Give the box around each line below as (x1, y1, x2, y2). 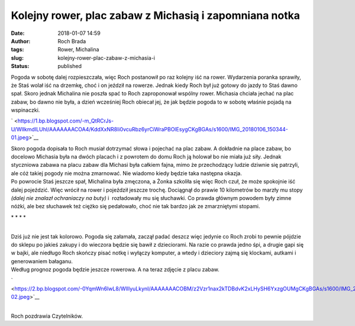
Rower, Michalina (57, 46, 99, 53)
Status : (11, 63, 30, 70)
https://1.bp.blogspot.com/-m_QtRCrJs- (17, 117, 114, 124)
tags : (11, 46, 24, 53)
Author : (11, 37, 31, 44)
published (57, 63, 82, 70)
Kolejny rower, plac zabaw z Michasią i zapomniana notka (11, 9, 300, 22)
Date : (11, 30, 25, 37)
